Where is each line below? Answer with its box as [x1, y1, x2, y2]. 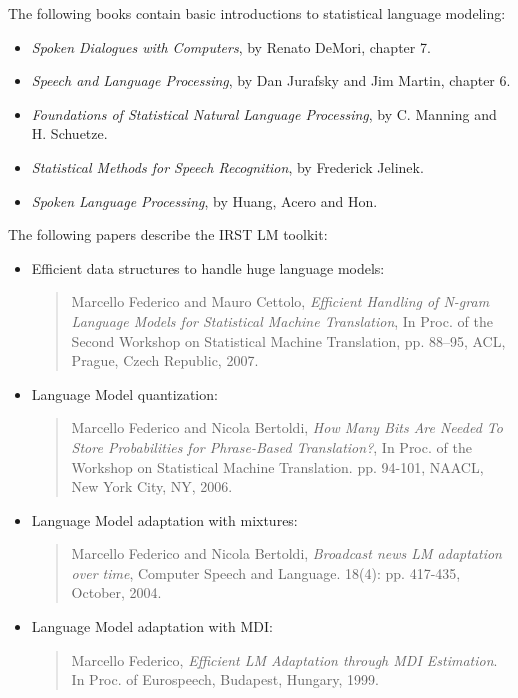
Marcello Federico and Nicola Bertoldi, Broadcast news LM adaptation [71, 543, 502, 564]
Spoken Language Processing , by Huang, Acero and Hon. [31, 190, 378, 211]
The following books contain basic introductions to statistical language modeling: [8, 3, 506, 23]
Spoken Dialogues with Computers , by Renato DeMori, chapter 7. [31, 36, 431, 57]
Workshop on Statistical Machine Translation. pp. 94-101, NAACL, [71, 456, 484, 477]
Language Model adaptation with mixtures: [31, 509, 298, 530]
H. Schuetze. [31, 123, 108, 144]
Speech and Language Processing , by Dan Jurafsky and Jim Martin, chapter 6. [31, 70, 511, 91]
